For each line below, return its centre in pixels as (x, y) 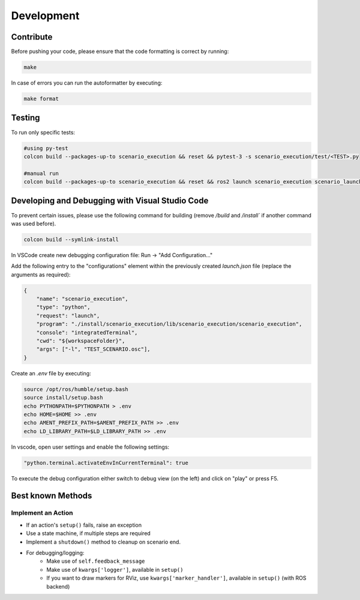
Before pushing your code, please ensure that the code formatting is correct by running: (120, 52)
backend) (58, 586)
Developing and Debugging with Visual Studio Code (110, 201)
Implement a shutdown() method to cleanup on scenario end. (103, 542)
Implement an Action (42, 513)
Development (45, 16)
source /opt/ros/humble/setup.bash (76, 389)
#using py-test (46, 148)
